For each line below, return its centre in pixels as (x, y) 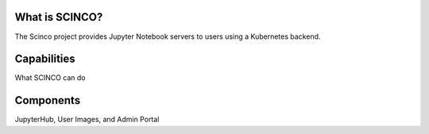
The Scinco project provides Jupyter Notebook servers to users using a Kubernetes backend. (168, 36)
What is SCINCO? (59, 17)
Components (48, 100)
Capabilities (45, 59)
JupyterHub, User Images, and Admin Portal (87, 120)
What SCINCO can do (50, 78)
